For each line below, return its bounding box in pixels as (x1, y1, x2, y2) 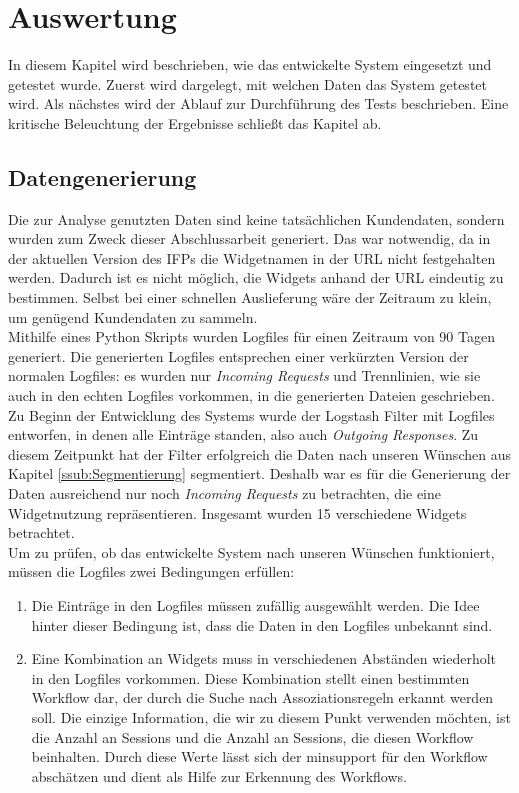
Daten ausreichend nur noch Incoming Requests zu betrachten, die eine (8, 483, 442, 504)
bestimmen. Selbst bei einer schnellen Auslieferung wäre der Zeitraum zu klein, (8, 287, 492, 308)
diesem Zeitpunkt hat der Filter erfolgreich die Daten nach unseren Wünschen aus (8, 443, 511, 464)
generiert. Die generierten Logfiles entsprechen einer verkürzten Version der (8, 345, 469, 366)
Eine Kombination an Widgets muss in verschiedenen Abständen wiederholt (31, 648, 497, 669)
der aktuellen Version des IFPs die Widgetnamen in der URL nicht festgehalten (8, 247, 496, 268)
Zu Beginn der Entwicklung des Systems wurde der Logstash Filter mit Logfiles (8, 404, 495, 425)
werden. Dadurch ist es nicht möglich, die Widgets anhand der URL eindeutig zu (8, 267, 504, 288)
